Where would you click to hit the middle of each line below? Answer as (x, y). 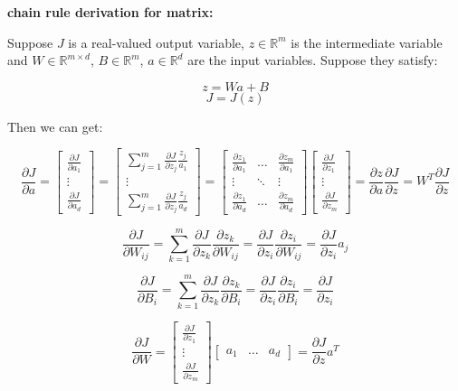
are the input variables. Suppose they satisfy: (313, 60)
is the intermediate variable (367, 42)
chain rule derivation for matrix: (110, 12)
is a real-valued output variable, (156, 42)
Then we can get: (55, 126)
